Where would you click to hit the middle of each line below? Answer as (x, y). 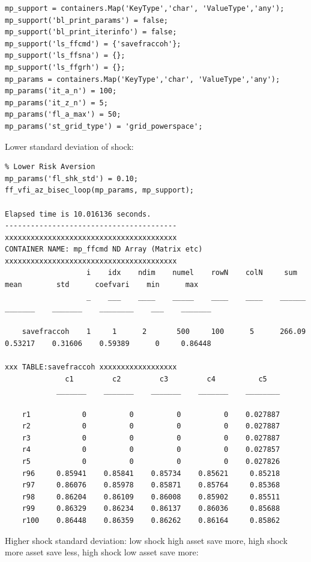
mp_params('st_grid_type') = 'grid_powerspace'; (104, 126)
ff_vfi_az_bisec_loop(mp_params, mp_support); (99, 190)
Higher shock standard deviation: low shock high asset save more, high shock (146, 540)
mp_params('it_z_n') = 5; (56, 103)
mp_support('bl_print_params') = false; (87, 20)
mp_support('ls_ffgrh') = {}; (65, 67)
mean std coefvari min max (102, 285)
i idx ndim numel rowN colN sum (192, 273)
